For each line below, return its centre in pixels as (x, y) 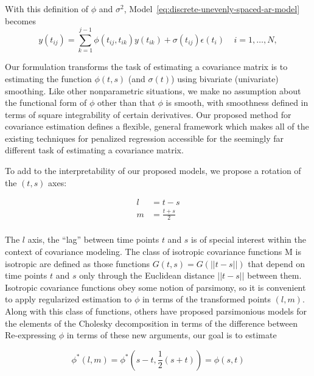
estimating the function (48, 78)
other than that (126, 103)
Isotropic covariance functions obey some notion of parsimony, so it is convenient (155, 287)
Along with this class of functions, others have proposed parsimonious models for (156, 311)
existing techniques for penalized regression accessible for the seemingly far (145, 138)
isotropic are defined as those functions (77, 263)
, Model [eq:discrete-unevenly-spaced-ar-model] (212, 9)
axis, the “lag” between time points (93, 239)
